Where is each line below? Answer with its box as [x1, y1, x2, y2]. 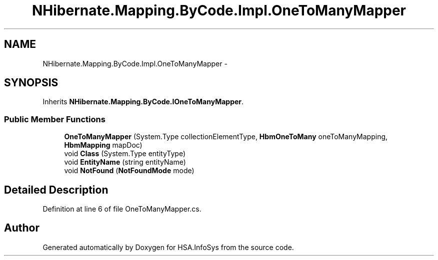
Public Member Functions [4, 114, 105, 124]
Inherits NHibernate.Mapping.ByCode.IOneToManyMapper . [42, 97, 244, 106]
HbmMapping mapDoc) [64, 141, 142, 150]
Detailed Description [4, 183, 108, 196]
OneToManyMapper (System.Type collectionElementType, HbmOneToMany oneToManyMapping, [64, 132, 388, 141]
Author [4, 222, 39, 235]
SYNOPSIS [4, 76, 58, 89]
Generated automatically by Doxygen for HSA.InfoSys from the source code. [42, 243, 294, 252]
